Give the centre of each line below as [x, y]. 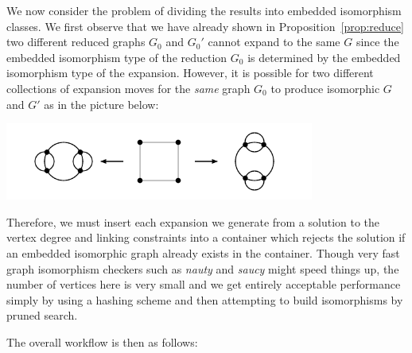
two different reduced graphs [76, 42]
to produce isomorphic [325, 88]
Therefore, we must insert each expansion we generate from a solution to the [193, 221]
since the [377, 42]
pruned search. [42, 315]
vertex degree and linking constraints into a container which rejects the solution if [206, 237]
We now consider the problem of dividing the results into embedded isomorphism [204, 10]
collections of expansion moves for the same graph [128, 88]
